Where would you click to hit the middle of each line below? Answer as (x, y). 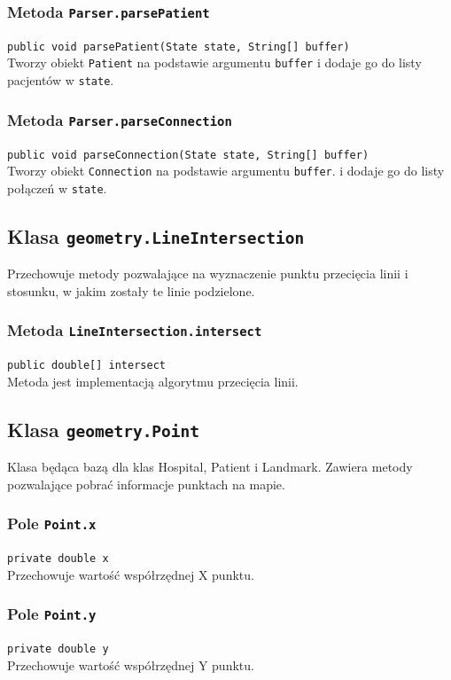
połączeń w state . (57, 188)
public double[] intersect (86, 366)
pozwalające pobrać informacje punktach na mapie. (146, 484)
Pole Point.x (52, 524)
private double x (58, 559)
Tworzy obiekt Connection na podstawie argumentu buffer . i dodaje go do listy (226, 171)
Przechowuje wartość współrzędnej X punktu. (131, 574)
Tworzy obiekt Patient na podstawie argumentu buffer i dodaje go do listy (214, 63)
